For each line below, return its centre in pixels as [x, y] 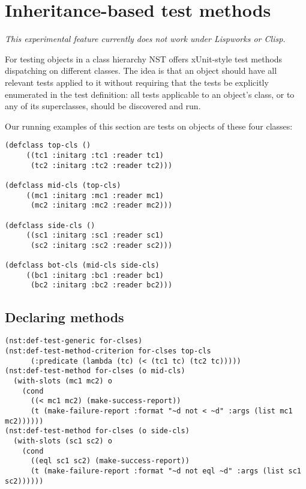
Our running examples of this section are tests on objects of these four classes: [149, 126]
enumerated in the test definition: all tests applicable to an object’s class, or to [150, 94]
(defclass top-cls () [48, 145]
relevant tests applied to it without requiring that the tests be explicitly [137, 82]
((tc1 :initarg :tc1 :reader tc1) [95, 155]
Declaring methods [64, 316]
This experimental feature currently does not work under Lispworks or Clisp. [145, 39]
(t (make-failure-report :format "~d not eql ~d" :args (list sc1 [166, 471]
